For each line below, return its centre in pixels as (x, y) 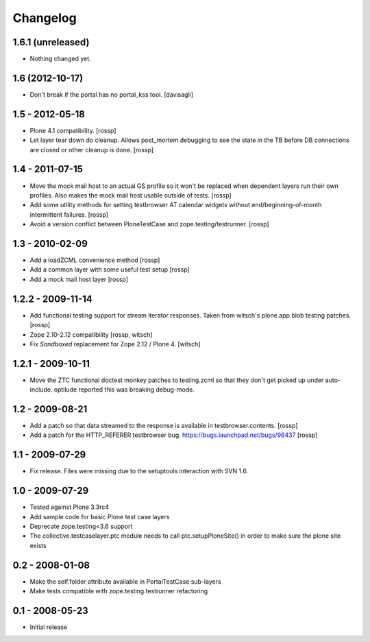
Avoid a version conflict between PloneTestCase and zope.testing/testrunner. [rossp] (150, 224)
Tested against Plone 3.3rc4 (70, 507)
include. (41, 390)
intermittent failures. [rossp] (69, 214)
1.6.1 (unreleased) (51, 42)
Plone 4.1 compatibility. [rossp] (73, 130)
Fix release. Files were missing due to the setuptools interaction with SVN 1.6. (139, 471)
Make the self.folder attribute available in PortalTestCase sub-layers (126, 581)
